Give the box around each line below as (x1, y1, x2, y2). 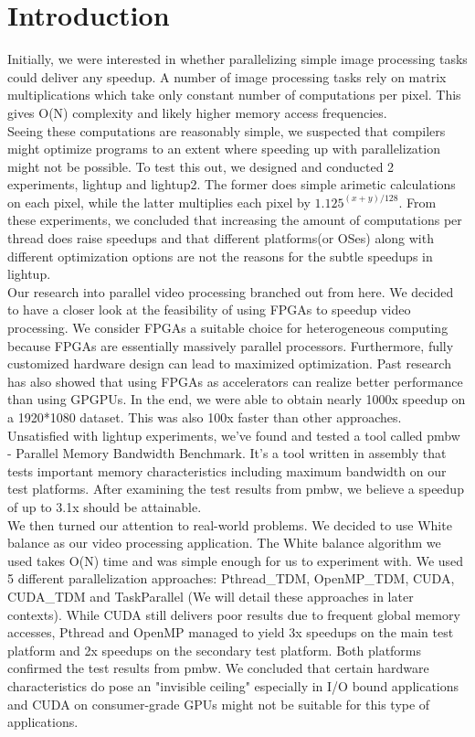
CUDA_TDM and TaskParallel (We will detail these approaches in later (7, 586, 414, 605)
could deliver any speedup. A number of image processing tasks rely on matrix (7, 67, 447, 86)
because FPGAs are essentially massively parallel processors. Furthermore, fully (7, 336, 454, 355)
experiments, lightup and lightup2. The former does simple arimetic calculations (7, 175, 456, 194)
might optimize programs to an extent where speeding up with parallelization (7, 139, 440, 158)
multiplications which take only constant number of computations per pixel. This (7, 85, 461, 104)
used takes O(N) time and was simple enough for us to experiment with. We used (7, 550, 464, 570)
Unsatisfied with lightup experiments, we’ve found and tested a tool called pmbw (7, 425, 460, 444)
